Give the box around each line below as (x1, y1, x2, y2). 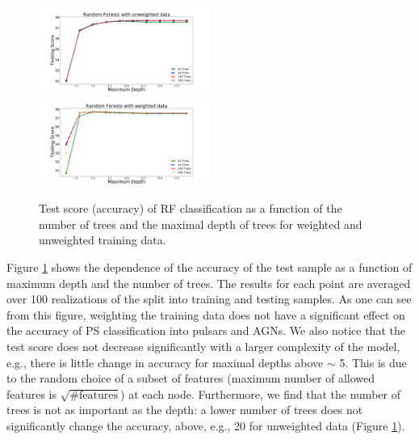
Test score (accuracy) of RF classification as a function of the (39, 200, 342, 217)
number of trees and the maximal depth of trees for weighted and (39, 215, 362, 232)
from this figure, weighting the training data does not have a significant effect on (6, 306, 405, 323)
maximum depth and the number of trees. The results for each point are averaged (6, 274, 411, 291)
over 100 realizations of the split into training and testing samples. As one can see (6, 290, 412, 307)
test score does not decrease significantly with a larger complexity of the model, (6, 337, 400, 354)
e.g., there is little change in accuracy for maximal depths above (6, 353, 324, 370)
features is (6, 385, 57, 402)
